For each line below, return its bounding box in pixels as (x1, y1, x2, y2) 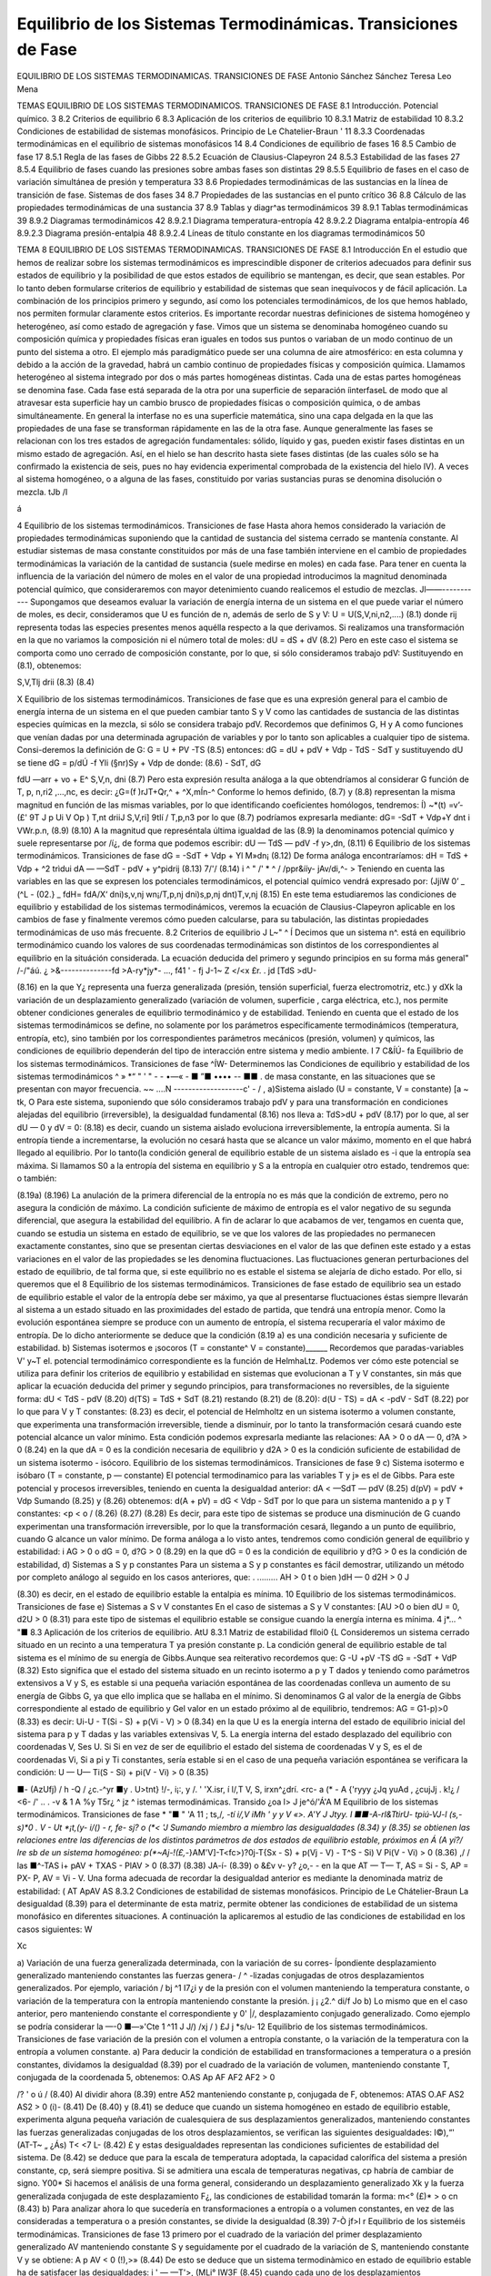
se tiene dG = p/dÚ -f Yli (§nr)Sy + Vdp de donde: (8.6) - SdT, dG (16, 757, 262, 768)
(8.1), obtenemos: (16, 660, 82, 671)
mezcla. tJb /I (16, 486, 68, 497)
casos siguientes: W (16, 1924, 93, 1935)
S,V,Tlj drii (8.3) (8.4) (16, 676, 95, 687)
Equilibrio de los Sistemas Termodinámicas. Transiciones (16, 14, 458, 34)
